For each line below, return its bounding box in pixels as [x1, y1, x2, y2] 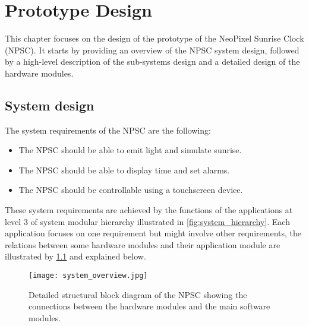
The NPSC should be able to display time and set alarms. [18, 163, 230, 176]
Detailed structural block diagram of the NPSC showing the [29, 288, 247, 300]
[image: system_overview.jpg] [29, 271, 148, 280]
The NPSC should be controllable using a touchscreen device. [18, 183, 243, 196]
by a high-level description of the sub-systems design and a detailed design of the [5, 55, 300, 68]
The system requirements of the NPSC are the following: [5, 124, 212, 136]
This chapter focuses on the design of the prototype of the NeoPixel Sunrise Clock [5, 32, 304, 45]
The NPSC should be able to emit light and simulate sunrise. [18, 144, 242, 156]
